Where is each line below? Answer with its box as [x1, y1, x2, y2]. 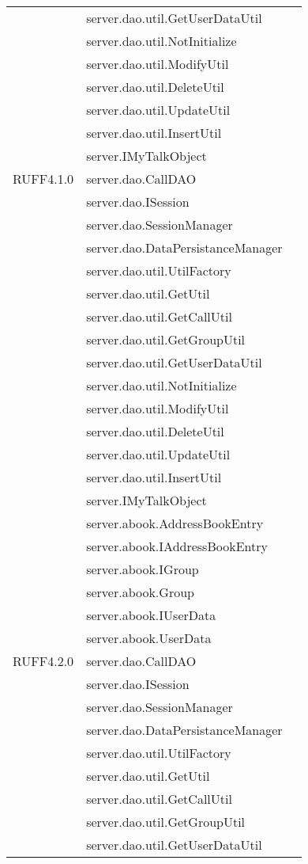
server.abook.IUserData [86, 606, 216, 624]
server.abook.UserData [86, 629, 212, 647]
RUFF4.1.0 [13, 169, 74, 188]
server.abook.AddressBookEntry [86, 514, 264, 532]
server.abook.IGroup [86, 560, 199, 578]
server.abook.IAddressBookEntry [86, 537, 268, 555]
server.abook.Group [86, 583, 194, 601]
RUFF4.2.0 [13, 652, 74, 670]
